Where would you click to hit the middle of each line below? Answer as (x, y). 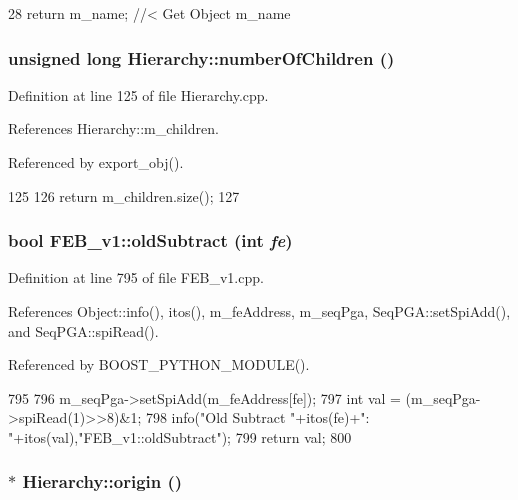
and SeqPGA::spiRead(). (83, 330)
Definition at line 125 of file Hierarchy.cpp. (138, 94)
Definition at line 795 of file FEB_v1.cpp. (136, 277)
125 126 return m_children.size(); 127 (124, 195)
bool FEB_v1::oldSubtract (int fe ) (150, 240)
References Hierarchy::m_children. (113, 128)
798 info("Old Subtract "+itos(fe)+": (257, 417)
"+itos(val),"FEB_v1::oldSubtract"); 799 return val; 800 (180, 436)
